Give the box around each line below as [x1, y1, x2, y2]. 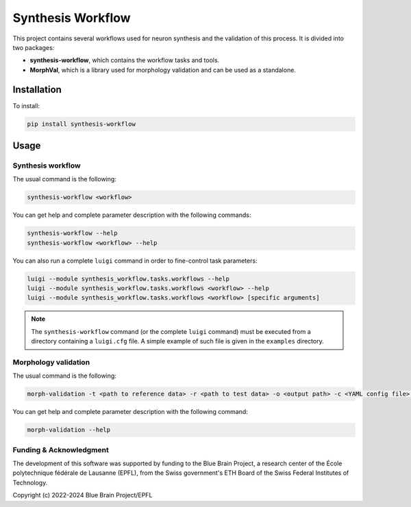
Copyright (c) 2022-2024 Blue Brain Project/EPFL [12, 491, 153, 499]
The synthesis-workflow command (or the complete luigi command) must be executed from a [31, 327, 311, 335]
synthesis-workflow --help [27, 229, 118, 237]
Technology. [12, 478, 48, 486]
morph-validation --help [27, 426, 111, 434]
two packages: [12, 43, 55, 51]
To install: [12, 101, 40, 109]
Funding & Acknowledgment [12, 445, 109, 454]
